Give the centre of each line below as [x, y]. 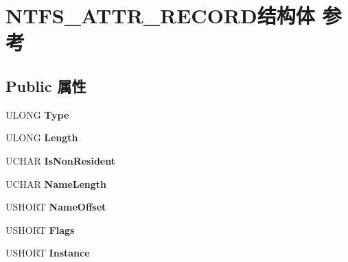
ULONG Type [37, 114]
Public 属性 [46, 85]
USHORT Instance [48, 253]
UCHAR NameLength [56, 183]
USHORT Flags [40, 229]
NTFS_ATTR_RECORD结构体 [160, 15]
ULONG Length [42, 138]
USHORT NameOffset [56, 207]
